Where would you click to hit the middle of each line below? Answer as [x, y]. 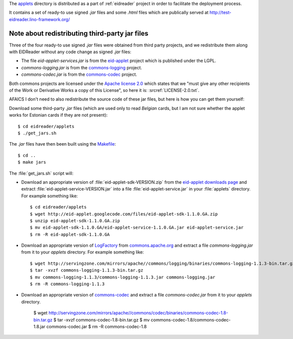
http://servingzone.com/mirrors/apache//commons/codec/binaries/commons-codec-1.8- [138, 313]
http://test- [220, 13]
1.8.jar [40, 326]
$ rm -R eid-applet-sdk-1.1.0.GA [70, 234]
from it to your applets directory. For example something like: [83, 252]
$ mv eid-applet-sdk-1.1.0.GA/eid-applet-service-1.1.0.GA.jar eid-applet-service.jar [137, 228]
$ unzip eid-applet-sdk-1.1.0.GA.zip [75, 221]
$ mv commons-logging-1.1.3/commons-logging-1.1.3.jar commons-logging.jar [123, 277]
